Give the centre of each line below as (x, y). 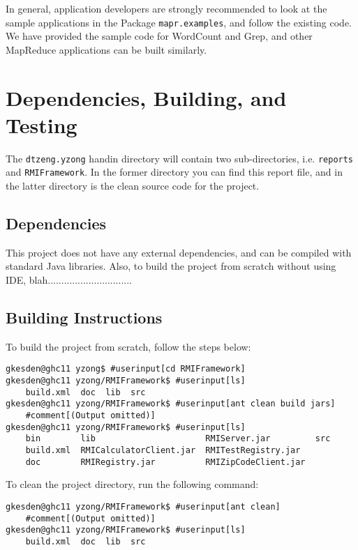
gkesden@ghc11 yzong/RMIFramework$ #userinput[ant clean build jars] (171, 404)
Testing (42, 124)
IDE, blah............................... (69, 280)
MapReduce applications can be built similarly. (106, 49)
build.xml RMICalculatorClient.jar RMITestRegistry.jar (163, 451)
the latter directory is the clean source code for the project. (133, 186)
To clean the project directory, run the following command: (132, 484)
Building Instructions (84, 318)
